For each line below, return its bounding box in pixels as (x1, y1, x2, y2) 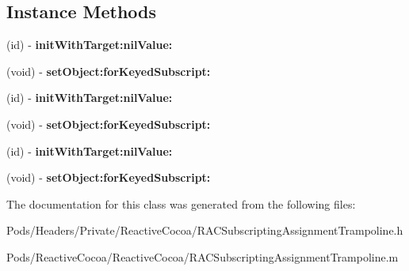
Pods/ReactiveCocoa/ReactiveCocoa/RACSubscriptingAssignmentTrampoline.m (6, 248, 399, 265)
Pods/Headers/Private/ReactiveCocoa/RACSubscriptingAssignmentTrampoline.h (6, 222, 403, 239)
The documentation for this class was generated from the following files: (6, 195, 356, 212)
